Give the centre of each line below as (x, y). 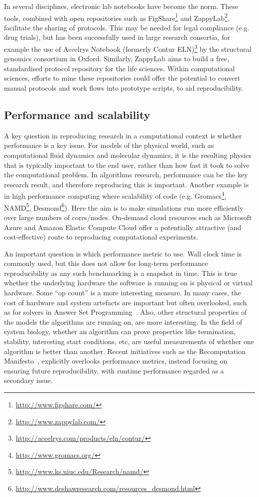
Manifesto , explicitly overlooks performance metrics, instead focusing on (116, 361)
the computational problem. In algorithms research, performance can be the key (126, 175)
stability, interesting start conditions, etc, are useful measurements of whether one (129, 341)
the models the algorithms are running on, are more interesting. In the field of (123, 321)
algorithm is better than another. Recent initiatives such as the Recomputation (125, 351)
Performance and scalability (77, 115)
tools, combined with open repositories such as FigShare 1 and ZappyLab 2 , (117, 17)
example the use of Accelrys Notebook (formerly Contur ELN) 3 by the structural (128, 48)
